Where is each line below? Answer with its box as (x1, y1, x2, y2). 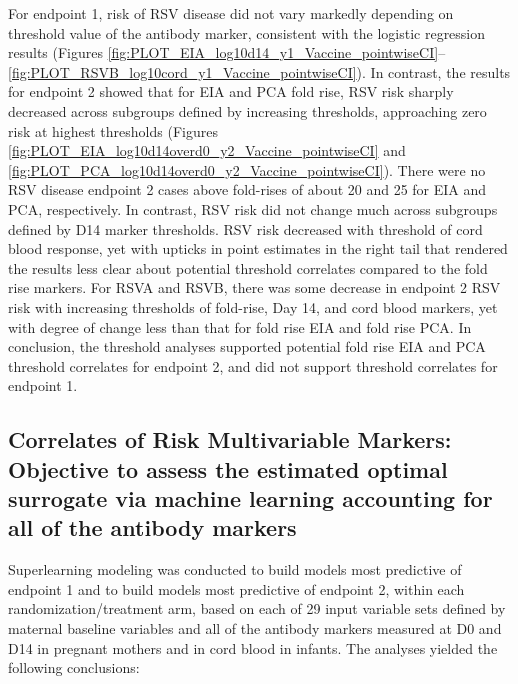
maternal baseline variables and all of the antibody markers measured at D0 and (8, 618, 502, 639)
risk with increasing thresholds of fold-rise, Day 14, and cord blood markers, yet (8, 296, 498, 317)
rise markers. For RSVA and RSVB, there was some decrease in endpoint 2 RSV (8, 277, 501, 298)
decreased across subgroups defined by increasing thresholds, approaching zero (8, 100, 487, 121)
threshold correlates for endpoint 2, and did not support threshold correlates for (8, 355, 498, 376)
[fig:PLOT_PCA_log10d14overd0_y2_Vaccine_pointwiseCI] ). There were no (8, 159, 486, 180)
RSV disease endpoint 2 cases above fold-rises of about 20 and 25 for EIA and (8, 179, 487, 200)
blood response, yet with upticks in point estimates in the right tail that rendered (8, 238, 508, 259)
